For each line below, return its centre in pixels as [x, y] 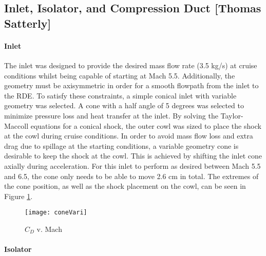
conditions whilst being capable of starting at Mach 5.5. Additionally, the [120, 75]
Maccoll [16, 125]
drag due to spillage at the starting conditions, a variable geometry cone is [121, 145]
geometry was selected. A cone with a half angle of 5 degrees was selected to [124, 105]
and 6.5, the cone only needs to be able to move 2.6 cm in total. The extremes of [131, 176]
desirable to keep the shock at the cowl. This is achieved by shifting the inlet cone [133, 156]
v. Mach [49, 229]
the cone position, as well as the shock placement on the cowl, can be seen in [125, 186]
